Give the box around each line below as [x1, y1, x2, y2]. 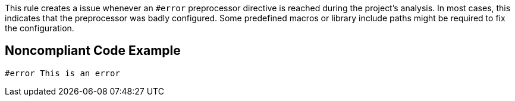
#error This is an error [5, 68, 120, 78]
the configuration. [5, 23, 74, 33]
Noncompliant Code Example [5, 43, 181, 58]
